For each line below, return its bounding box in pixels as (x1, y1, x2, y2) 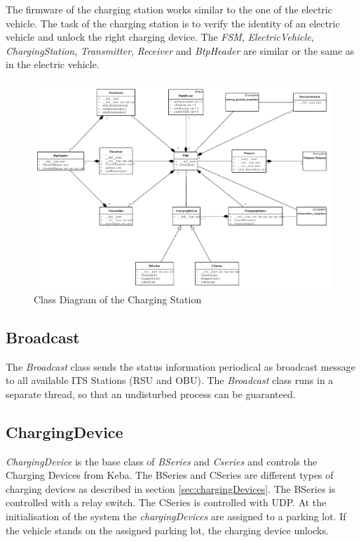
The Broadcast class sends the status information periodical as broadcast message (6, 359, 355, 374)
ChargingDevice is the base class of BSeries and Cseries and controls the (6, 454, 318, 468)
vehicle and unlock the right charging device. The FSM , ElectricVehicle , (6, 29, 314, 44)
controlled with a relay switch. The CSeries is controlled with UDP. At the (6, 495, 327, 510)
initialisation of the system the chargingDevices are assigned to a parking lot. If (6, 509, 346, 524)
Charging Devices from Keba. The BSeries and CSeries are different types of (6, 468, 334, 482)
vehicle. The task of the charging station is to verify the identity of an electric (6, 15, 340, 30)
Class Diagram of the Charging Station (34, 291, 202, 306)
